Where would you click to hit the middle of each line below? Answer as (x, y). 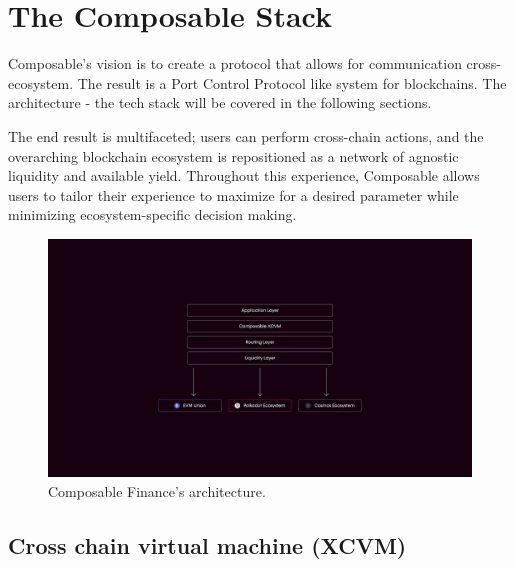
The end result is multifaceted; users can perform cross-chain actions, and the (246, 135)
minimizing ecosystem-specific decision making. (152, 214)
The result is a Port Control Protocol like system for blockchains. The (292, 82)
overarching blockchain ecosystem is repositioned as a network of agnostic (233, 155)
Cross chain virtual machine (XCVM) (207, 544)
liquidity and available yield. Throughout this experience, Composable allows (244, 175)
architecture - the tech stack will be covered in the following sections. (220, 102)
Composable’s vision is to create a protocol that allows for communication (235, 63)
